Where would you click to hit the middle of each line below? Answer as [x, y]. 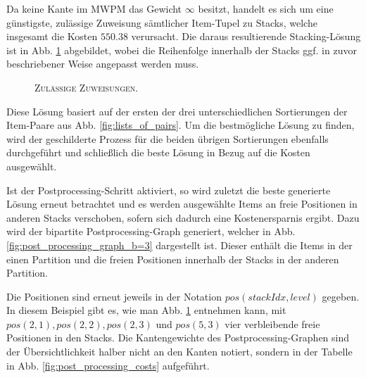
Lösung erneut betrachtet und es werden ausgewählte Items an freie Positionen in [182, 204]
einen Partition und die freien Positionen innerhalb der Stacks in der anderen [173, 259]
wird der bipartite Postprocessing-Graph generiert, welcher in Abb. [151, 231]
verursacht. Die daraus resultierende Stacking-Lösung [246, 36]
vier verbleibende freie [272, 323]
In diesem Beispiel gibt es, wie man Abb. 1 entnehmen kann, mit [146, 310]
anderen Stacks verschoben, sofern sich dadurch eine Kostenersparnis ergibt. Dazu [183, 217]
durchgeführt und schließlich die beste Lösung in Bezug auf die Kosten [158, 152]
